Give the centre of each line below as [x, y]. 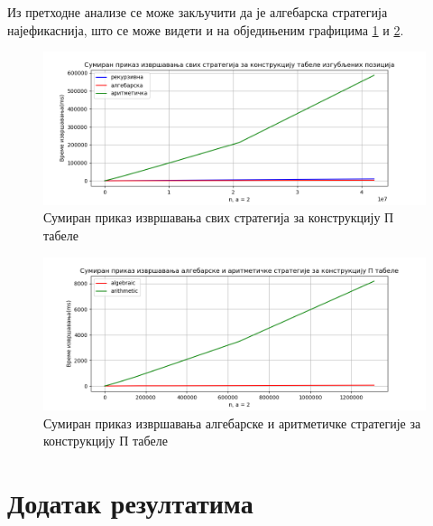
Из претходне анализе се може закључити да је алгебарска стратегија [198, 12]
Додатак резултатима [130, 503]
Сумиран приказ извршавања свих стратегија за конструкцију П [219, 217]
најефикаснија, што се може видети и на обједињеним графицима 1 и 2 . [206, 29]
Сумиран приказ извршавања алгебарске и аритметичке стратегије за [232, 423]
